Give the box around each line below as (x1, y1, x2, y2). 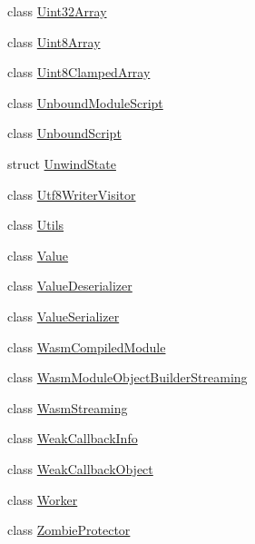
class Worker (7, 490, 78, 509)
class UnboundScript (7, 124, 122, 143)
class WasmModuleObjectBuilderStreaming (7, 368, 248, 387)
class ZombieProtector (7, 520, 131, 539)
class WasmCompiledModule (7, 337, 166, 356)
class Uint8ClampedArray (7, 63, 151, 82)
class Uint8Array (7, 32, 101, 51)
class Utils (7, 215, 64, 234)
